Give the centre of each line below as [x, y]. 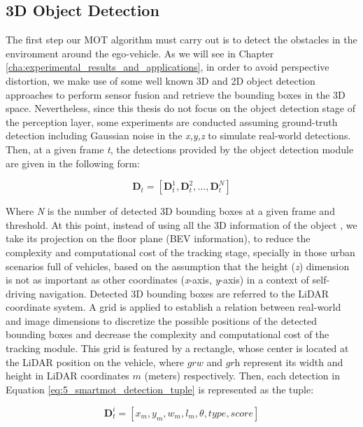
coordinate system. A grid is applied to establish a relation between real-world [173, 307]
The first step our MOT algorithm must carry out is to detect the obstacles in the [181, 40]
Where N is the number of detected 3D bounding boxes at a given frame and [170, 211]
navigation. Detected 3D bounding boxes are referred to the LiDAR [184, 293]
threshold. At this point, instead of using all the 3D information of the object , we [181, 224]
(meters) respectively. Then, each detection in [242, 376]
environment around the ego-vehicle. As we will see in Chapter [140, 53]
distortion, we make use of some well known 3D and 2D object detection [161, 80]
